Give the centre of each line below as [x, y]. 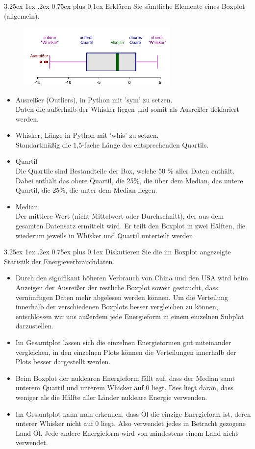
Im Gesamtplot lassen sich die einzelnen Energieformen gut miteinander [123, 342]
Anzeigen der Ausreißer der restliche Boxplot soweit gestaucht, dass [117, 287]
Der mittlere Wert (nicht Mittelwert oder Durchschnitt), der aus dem [120, 216]
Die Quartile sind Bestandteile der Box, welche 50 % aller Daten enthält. [125, 171]
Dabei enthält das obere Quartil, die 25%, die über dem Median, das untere [129, 180]
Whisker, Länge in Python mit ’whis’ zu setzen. [87, 135]
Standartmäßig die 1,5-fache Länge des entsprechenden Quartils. [112, 144]
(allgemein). [22, 15]
